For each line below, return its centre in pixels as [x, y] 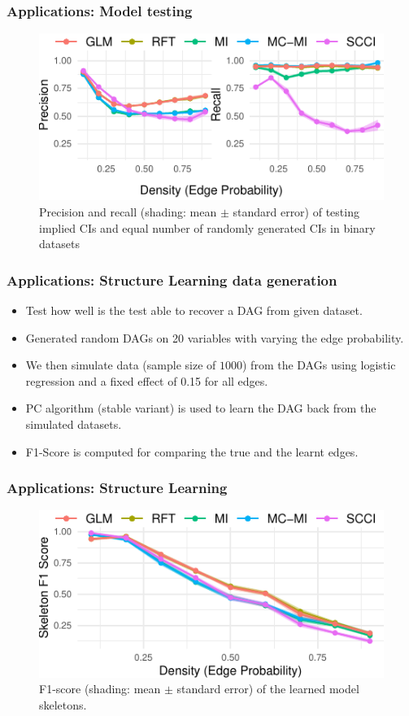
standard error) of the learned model [268, 689]
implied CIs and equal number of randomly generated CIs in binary [207, 227]
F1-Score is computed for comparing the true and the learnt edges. [192, 451]
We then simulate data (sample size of [121, 365]
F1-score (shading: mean [100, 689]
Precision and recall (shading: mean [128, 211]
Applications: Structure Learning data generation [172, 279]
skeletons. [63, 704]
